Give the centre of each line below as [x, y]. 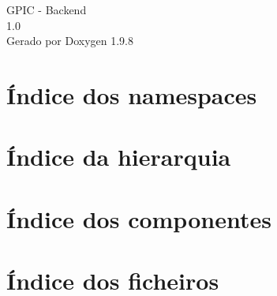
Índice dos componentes [139, 218]
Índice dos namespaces [132, 94]
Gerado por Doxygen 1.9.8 [70, 41]
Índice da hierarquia [119, 157]
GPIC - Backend [47, 9]
